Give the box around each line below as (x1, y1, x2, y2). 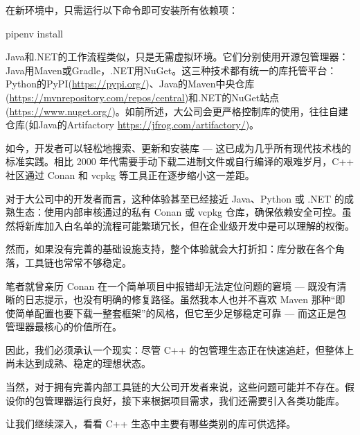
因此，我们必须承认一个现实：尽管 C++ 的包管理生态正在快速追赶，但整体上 (6, 342, 354, 357)
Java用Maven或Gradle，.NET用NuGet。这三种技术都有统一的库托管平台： (6, 62, 337, 77)
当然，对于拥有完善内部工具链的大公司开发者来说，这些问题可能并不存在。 (6, 379, 345, 394)
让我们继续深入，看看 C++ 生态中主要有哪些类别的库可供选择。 (6, 416, 296, 431)
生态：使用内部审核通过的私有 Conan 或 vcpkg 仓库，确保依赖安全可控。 (15, 205, 342, 219)
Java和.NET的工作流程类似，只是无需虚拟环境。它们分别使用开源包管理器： (6, 49, 349, 64)
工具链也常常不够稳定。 (24, 255, 132, 269)
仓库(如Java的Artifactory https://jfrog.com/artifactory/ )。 (6, 117, 260, 132)
